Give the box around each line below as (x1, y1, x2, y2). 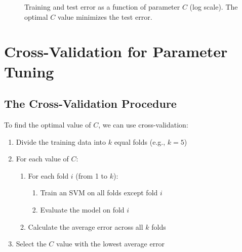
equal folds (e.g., (114, 136, 166, 147)
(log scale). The (189, 2, 238, 12)
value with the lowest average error (56, 238, 165, 249)
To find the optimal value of (4, 119, 91, 130)
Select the (16, 238, 47, 249)
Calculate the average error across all (28, 221, 143, 232)
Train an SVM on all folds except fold (40, 187, 158, 198)
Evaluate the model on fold (40, 204, 125, 215)
